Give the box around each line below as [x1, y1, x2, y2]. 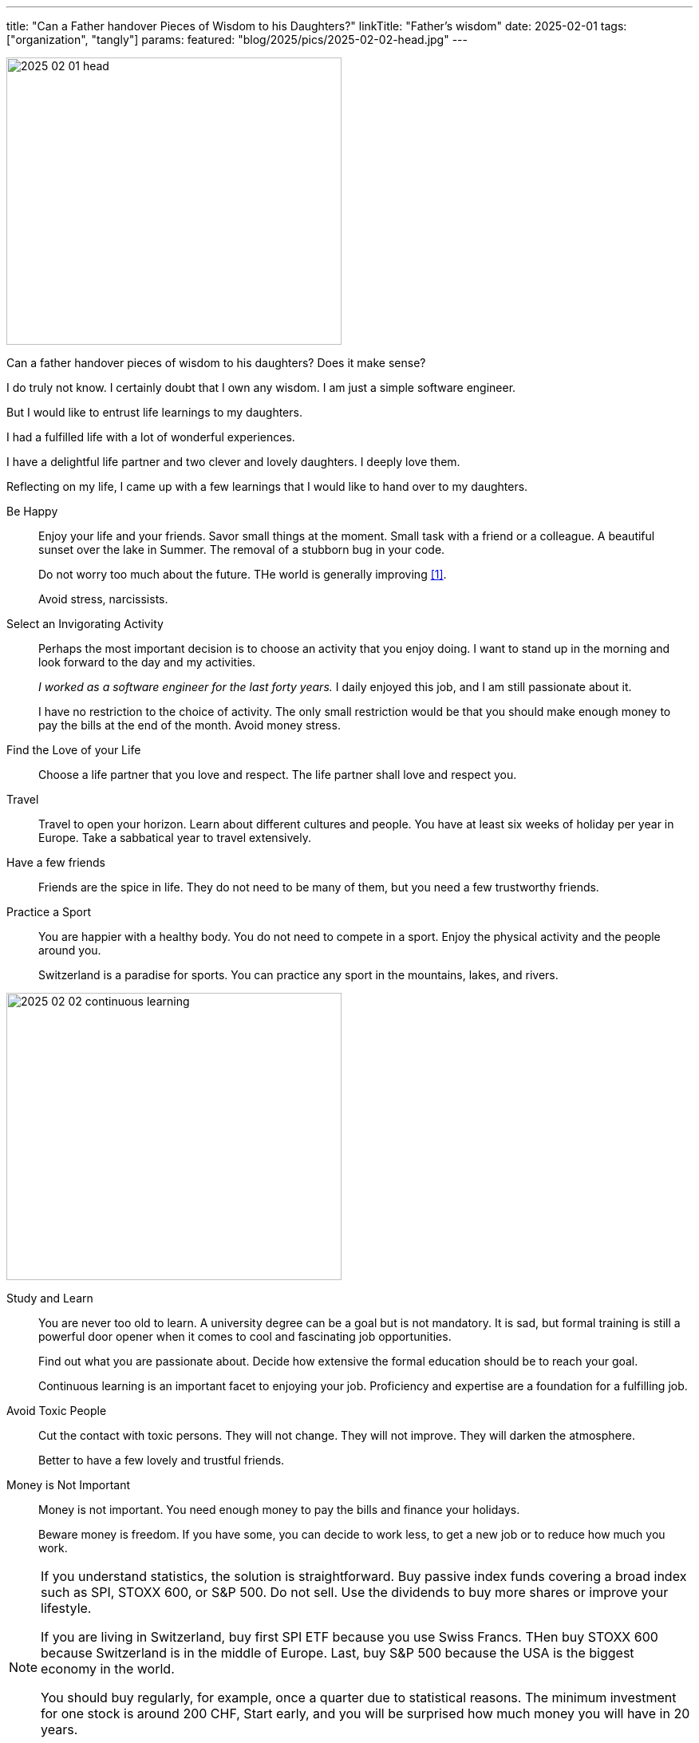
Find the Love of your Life [6, 743, 141, 757]
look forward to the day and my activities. [38, 655, 256, 669]
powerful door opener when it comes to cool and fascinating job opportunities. [38, 1330, 452, 1343]
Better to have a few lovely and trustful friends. [38, 1453, 285, 1467]
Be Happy [6, 504, 58, 518]
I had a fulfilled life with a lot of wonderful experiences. [6, 430, 295, 444]
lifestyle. [41, 1600, 92, 1616]
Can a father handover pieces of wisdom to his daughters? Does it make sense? [6, 356, 426, 370]
